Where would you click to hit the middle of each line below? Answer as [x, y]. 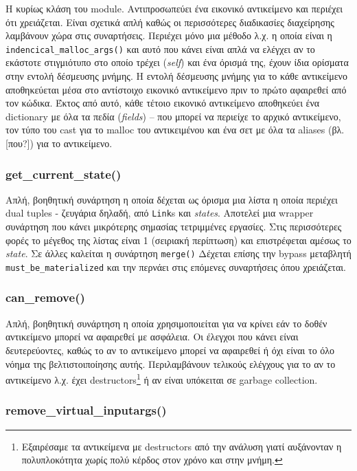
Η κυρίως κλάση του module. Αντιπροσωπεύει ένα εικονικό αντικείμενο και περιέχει [174, 8]
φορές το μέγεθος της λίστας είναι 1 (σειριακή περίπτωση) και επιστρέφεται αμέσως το [178, 240]
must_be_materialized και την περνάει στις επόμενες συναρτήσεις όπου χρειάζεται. [176, 266]
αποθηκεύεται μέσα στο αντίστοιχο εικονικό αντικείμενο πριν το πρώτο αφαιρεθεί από [176, 89]
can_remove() [45, 297]
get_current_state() [64, 174]
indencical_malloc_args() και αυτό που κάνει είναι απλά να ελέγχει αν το [160, 48]
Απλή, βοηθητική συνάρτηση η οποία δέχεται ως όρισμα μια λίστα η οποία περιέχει [172, 199]
